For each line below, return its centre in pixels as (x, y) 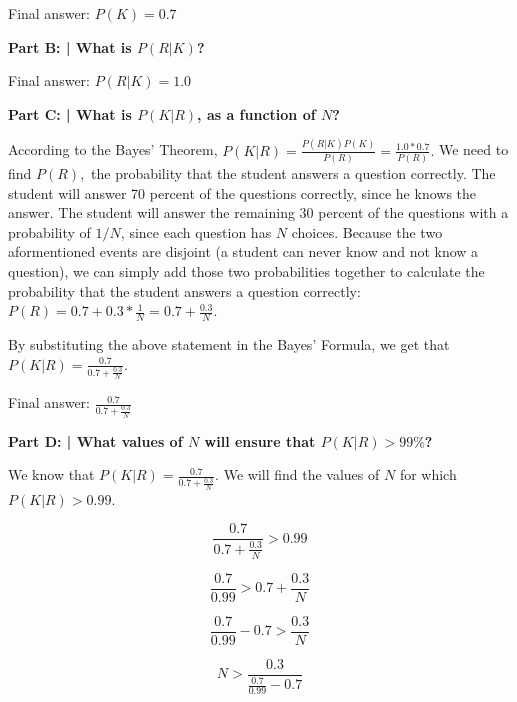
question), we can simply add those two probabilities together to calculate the (246, 270)
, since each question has (196, 231)
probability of (49, 231)
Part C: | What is (70, 113)
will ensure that (260, 440)
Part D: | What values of (95, 440)
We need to (473, 149)
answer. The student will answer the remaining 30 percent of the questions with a (258, 212)
